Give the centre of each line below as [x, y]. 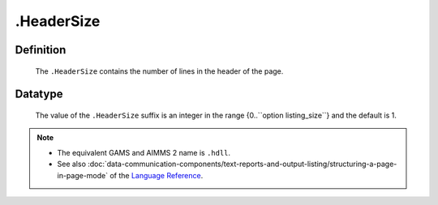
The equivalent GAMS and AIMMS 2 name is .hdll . [144, 152]
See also [72, 164]
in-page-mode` [83, 175]
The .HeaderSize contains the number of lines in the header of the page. [159, 71]
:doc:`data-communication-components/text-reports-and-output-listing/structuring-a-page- [243, 164]
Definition [41, 50]
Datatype [39, 94]
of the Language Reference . [157, 175]
